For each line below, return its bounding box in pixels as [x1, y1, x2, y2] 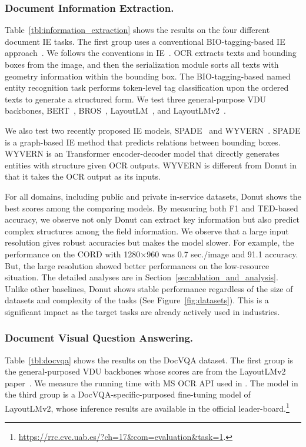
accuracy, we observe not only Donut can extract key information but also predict [5, 213, 300, 226]
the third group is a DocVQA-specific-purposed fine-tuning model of [5, 388, 251, 400]
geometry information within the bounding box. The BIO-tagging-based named [5, 69, 291, 82]
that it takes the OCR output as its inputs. [5, 170, 161, 183]
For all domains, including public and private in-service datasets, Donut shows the [5, 190, 301, 202]
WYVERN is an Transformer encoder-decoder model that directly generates [5, 147, 280, 160]
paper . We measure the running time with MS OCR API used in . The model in [5, 376, 298, 389]
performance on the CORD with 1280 [5, 247, 141, 260]
